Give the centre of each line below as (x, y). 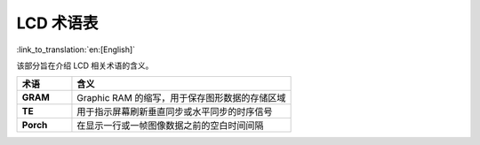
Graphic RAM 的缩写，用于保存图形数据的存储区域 (181, 98)
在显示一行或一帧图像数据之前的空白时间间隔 (170, 126)
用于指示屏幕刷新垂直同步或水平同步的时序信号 (175, 112)
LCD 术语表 (57, 23)
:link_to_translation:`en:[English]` (76, 50)
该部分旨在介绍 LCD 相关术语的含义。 (85, 65)
